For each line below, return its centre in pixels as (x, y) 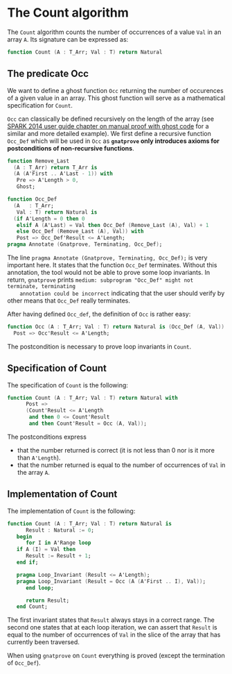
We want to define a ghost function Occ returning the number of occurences (115, 90)
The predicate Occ (48, 74)
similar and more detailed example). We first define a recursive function (109, 133)
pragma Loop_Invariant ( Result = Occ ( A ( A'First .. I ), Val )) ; (111, 581)
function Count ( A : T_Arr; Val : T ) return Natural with (92, 398)
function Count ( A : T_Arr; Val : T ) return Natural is (89, 523)
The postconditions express (47, 437)
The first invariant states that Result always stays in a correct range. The (111, 620)
